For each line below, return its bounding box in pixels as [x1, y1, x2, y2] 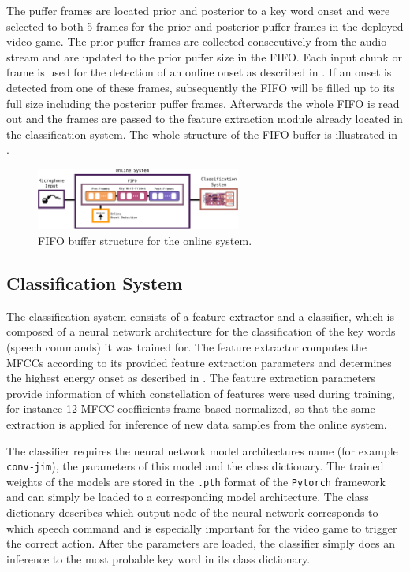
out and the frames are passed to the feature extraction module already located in [6, 110, 403, 127]
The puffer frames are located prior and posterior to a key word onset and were [6, 2, 390, 18]
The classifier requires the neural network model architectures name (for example [6, 442, 398, 459]
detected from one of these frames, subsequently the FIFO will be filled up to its [6, 79, 395, 95]
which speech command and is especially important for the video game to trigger [6, 519, 397, 536]
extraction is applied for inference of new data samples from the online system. [6, 415, 387, 432]
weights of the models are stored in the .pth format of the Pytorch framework [6, 473, 386, 489]
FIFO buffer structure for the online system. [38, 232, 252, 249]
